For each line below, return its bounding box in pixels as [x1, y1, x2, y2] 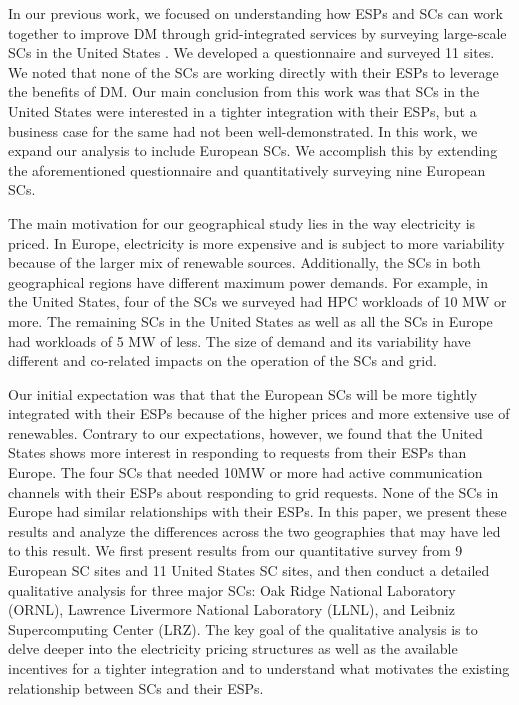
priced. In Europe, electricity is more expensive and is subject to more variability [8, 232, 505, 253]
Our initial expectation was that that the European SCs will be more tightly [8, 383, 478, 404]
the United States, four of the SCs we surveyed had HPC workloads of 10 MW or [8, 291, 507, 312]
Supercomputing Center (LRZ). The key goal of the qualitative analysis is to [8, 618, 478, 639]
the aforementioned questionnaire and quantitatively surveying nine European [8, 159, 486, 180]
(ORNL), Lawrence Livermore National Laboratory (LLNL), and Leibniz [8, 599, 455, 620]
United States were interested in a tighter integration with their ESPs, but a [8, 100, 477, 121]
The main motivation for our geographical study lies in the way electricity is [8, 212, 476, 233]
